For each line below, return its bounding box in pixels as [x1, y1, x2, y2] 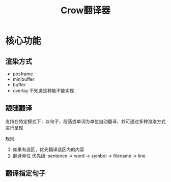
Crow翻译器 [60, 5, 111, 16]
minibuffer [12, 76, 35, 82]
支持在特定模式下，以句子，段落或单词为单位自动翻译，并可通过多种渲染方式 [5, 118, 166, 125]
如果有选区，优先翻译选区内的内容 [12, 146, 84, 153]
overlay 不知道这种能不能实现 [12, 87, 75, 94]
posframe [12, 71, 33, 77]
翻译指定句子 [5, 169, 46, 178]
